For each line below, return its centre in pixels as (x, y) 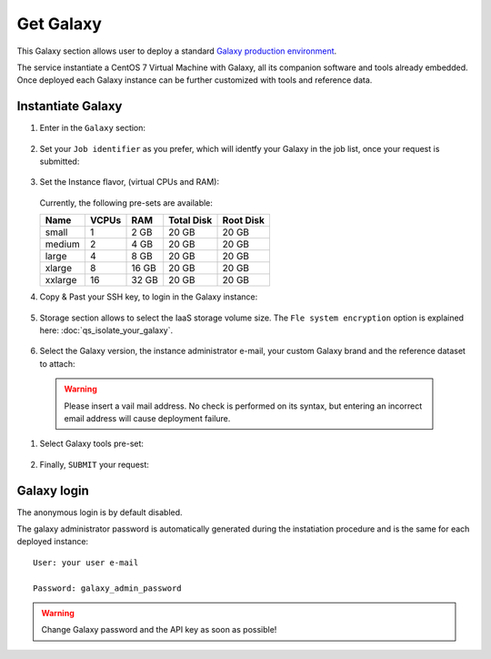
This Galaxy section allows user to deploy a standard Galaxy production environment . (177, 51)
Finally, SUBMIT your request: (95, 464)
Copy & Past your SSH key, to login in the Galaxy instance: (149, 297)
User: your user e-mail (86, 563)
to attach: (58, 363)
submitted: (60, 162)
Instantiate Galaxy (70, 106)
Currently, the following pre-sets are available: (126, 203)
